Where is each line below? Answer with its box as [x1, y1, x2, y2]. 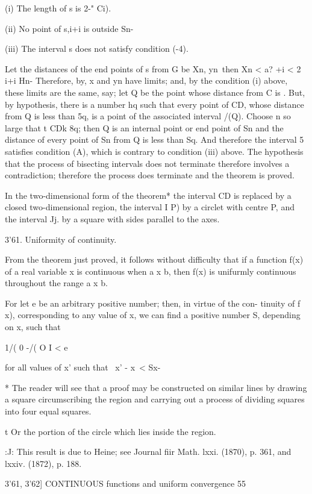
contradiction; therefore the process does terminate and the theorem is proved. [5, 169, 295, 181]
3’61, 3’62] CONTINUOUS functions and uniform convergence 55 [5, 477, 246, 490]
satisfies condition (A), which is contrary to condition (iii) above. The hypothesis [5, 145, 304, 157]
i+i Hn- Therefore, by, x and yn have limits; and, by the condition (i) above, [5, 74, 288, 87]
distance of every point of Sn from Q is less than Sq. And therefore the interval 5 [5, 133, 304, 146]
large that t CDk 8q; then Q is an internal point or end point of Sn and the [5, 121, 284, 134]
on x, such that [5, 320, 61, 333]
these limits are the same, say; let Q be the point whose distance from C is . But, [5, 86, 305, 98]
